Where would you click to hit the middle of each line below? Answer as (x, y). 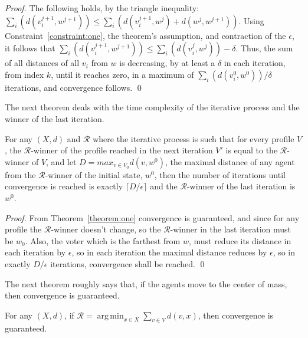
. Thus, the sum (264, 48)
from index (24, 74)
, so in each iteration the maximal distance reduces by (169, 252)
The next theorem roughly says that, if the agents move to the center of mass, (146, 283)
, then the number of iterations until (220, 174)
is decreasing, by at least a (167, 63)
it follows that (30, 48)
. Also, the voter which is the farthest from (103, 240)
